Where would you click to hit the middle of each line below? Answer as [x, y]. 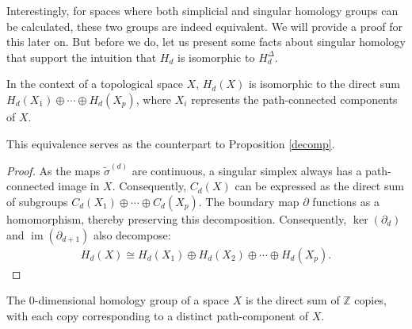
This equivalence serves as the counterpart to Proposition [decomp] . [171, 143]
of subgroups [37, 201]
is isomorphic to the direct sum [324, 84]
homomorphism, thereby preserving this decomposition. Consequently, [177, 219]
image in [79, 186]
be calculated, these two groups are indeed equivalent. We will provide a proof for [205, 26]
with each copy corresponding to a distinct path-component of [157, 315]
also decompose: [132, 234]
